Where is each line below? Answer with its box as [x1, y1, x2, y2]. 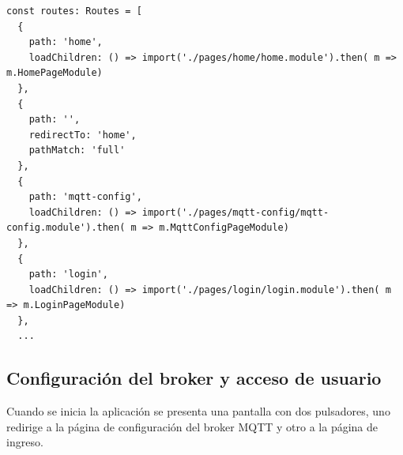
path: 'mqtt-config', [28, 191, 142, 203]
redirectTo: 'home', [28, 129, 137, 141]
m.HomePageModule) [6, 67, 103, 79]
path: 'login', [28, 269, 108, 280]
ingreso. [6, 434, 43, 450]
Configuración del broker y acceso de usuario [6, 366, 382, 390]
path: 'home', [28, 36, 103, 48]
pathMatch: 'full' [28, 145, 126, 156]
